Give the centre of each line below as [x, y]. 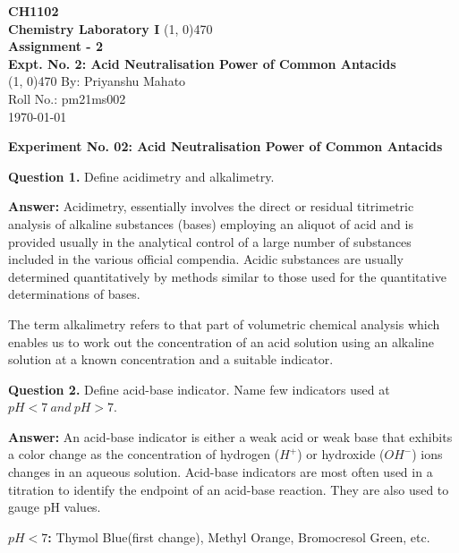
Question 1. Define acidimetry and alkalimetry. [141, 176]
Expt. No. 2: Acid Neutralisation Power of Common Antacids [202, 63]
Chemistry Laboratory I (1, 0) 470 [110, 28]
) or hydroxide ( [341, 454]
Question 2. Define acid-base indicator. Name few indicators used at [199, 389]
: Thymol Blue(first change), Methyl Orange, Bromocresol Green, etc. [239, 536]
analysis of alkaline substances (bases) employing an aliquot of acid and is [211, 223]
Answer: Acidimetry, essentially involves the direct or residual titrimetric [211, 206]
